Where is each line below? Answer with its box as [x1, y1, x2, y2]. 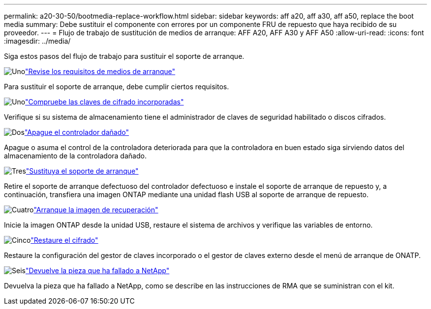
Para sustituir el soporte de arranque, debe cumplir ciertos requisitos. [4, 82, 229, 91]
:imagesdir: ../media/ [4, 37, 71, 45]
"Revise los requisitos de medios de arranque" [25, 67, 176, 76]
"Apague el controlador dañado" [24, 128, 129, 136]
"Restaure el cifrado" [31, 236, 98, 244]
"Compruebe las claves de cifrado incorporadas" [25, 98, 184, 106]
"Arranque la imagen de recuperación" [33, 206, 158, 214]
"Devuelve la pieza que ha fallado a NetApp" [25, 266, 170, 275]
